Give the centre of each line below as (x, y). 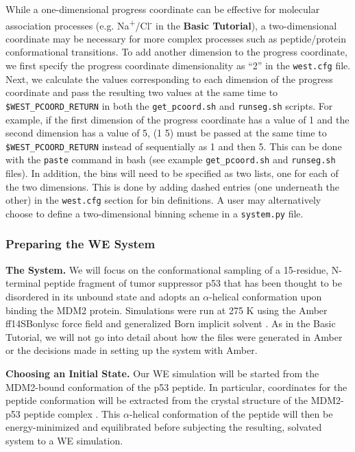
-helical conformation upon (266, 296)
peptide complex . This (72, 413)
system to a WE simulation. (64, 440)
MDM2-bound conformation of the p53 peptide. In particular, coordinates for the (176, 386)
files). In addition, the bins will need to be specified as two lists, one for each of (172, 173)
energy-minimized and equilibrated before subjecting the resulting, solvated (164, 427)
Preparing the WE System (81, 244)
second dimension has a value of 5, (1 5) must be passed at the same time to (166, 133)
